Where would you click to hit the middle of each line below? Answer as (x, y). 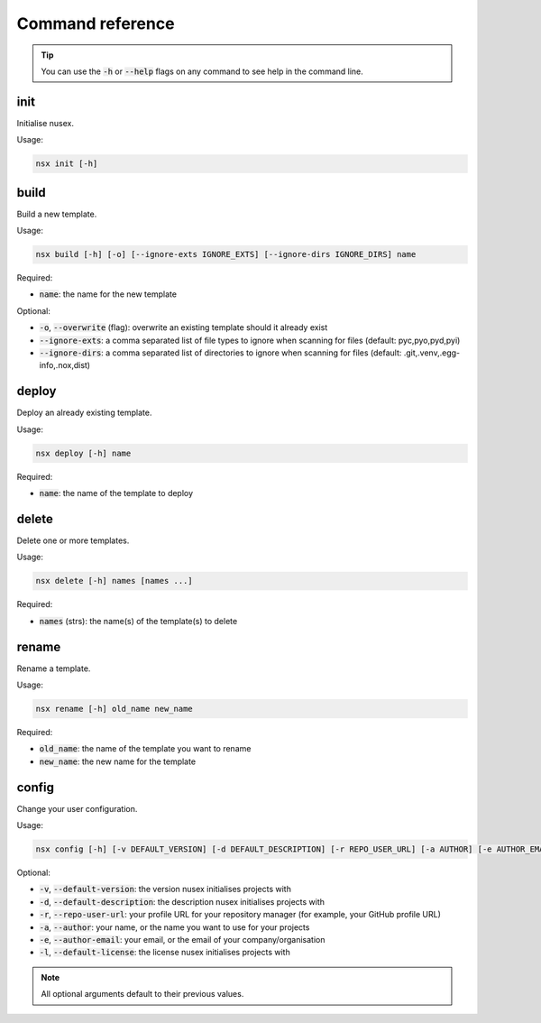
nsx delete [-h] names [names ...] (114, 581)
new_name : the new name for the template (118, 761)
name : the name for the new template (108, 294)
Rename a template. (54, 668)
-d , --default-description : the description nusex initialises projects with (182, 901)
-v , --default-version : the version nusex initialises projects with (165, 889)
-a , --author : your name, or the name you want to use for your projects (174, 927)
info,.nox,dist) (64, 365)
